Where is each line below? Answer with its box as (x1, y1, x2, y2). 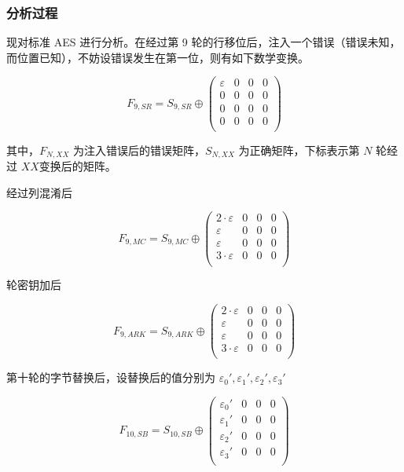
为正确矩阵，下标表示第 (238, 141, 360, 158)
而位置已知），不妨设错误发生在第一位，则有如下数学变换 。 (6, 49, 309, 65)
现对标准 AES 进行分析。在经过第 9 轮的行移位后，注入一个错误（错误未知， (6, 34, 401, 50)
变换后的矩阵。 (39, 158, 116, 174)
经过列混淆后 (6, 184, 72, 200)
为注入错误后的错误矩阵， (72, 141, 205, 158)
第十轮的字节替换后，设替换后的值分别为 (6, 369, 215, 386)
